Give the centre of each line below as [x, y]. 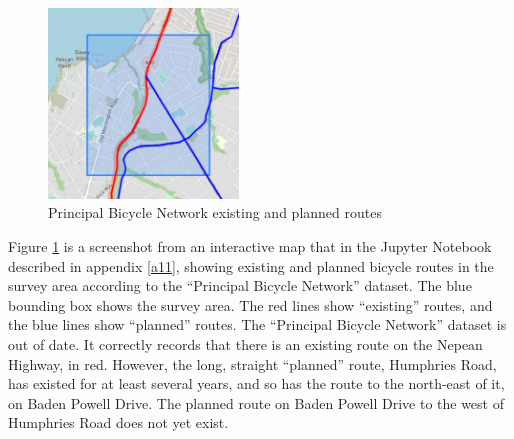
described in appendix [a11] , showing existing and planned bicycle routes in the [251, 265]
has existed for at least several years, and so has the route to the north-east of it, [256, 383]
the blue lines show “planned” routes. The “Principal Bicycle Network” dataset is [257, 324]
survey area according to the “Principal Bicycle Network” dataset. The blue [240, 285]
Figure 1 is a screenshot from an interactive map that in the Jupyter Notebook [250, 245]
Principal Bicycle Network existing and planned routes [215, 212]
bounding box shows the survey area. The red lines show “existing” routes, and [250, 304]
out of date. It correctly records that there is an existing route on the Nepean [245, 343]
